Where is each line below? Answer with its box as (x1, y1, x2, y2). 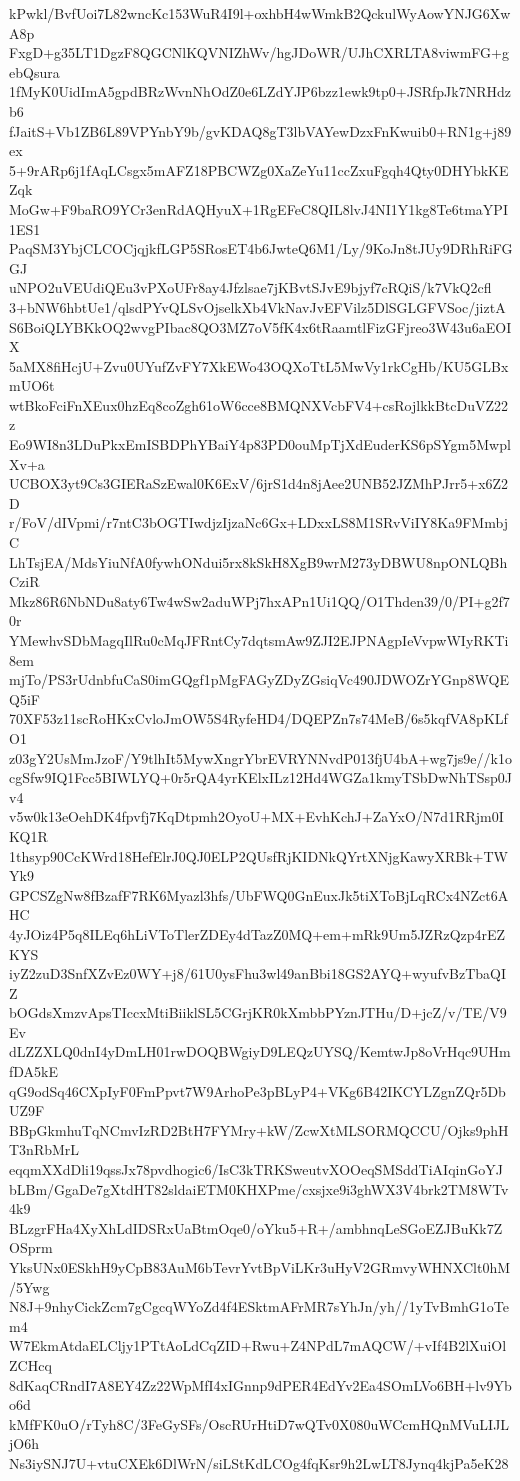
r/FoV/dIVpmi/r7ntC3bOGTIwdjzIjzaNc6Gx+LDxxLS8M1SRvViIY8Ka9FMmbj (9, 512, 508, 533)
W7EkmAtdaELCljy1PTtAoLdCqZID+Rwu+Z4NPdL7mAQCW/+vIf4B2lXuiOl (9, 1335, 507, 1356)
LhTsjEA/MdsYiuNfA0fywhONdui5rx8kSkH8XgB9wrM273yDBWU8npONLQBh (9, 551, 508, 572)
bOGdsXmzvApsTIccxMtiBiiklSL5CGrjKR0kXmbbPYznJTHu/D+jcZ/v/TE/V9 (9, 1002, 507, 1023)
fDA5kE (9, 1061, 59, 1082)
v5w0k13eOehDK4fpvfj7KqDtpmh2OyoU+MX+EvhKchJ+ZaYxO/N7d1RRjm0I (9, 806, 504, 827)
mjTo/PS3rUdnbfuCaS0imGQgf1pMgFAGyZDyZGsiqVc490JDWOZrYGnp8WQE (9, 669, 509, 690)
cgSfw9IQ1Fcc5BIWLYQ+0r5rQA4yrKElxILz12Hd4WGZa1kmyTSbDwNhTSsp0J (9, 767, 512, 788)
